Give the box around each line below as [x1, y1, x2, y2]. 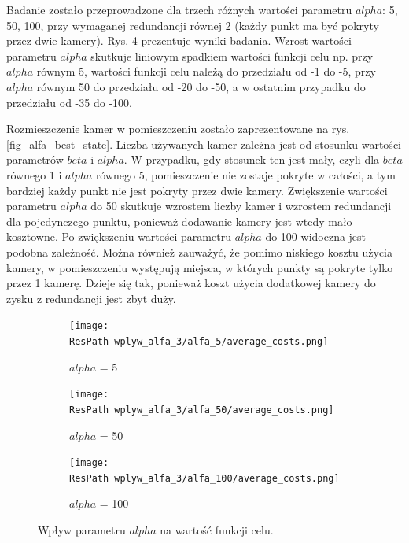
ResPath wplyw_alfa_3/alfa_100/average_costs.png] [69, 472, 340, 484]
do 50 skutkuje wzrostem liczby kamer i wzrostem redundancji [90, 198, 392, 214]
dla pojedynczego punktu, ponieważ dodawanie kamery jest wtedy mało [6, 212, 352, 229]
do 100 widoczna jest [265, 228, 367, 245]
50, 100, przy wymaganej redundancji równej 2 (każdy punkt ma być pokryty [6, 17, 379, 33]
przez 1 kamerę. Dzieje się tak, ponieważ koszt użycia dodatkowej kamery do [6, 275, 376, 291]
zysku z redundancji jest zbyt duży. [6, 290, 176, 306]
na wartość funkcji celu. [160, 522, 274, 537]
